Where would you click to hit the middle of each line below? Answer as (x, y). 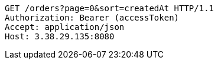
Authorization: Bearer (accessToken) (92, 18)
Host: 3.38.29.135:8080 (60, 36)
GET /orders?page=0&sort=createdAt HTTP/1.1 (110, 8)
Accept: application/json (65, 27)
